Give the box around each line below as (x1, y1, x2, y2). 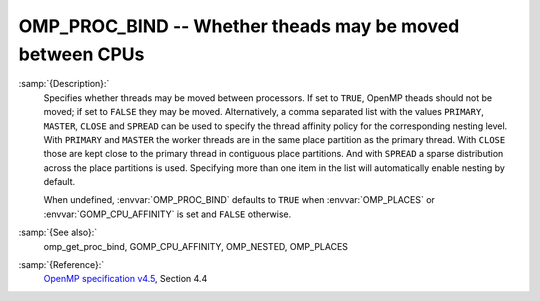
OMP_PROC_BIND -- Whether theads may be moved (18, 15, 460, 37)
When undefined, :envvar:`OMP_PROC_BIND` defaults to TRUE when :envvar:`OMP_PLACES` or (43, 194, 435, 206)
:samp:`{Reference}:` (18, 259, 105, 271)
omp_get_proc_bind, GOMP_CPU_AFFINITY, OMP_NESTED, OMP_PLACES (43, 240, 349, 252)
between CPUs (18, 43, 145, 65)
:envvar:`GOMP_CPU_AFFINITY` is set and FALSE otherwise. (43, 208, 292, 220)
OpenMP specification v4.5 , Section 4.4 (43, 273, 208, 285)
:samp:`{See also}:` (18, 226, 98, 239)
